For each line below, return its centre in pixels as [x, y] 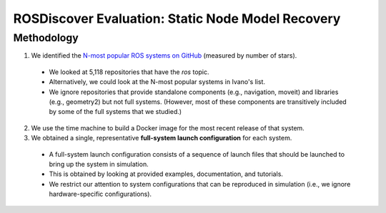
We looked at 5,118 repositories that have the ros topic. [129, 72]
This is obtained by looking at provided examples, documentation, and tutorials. [166, 174]
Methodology [46, 38]
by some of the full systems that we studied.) [115, 112]
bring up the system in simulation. [99, 164]
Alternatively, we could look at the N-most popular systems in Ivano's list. [157, 82]
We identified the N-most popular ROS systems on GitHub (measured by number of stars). [164, 56]
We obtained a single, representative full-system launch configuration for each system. [162, 138]
